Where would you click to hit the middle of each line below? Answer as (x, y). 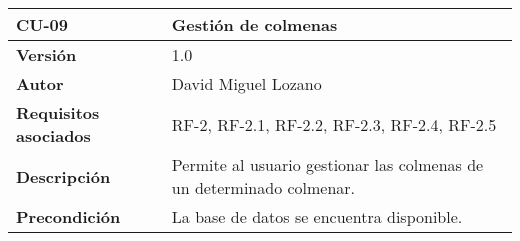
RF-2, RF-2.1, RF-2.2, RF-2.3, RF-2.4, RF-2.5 (334, 124)
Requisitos (58, 112)
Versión (46, 54)
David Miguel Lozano (246, 83)
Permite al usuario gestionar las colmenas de (327, 164)
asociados (53, 135)
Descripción (63, 176)
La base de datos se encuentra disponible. (317, 216)
